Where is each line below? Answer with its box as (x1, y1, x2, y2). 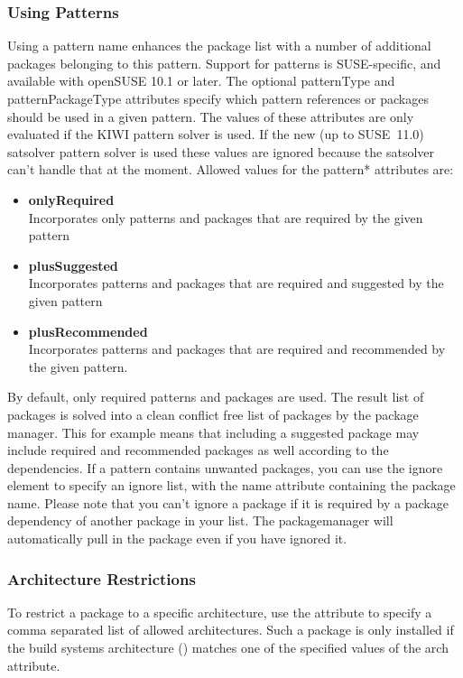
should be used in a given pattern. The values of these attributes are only (7, 107, 414, 125)
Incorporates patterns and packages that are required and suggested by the (28, 274, 444, 293)
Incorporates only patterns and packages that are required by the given (28, 208, 423, 227)
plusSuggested (28, 255, 118, 274)
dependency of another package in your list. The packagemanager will (7, 511, 394, 530)
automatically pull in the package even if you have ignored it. (7, 529, 347, 548)
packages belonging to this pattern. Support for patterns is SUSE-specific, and (7, 53, 441, 72)
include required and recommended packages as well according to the (7, 441, 389, 460)
